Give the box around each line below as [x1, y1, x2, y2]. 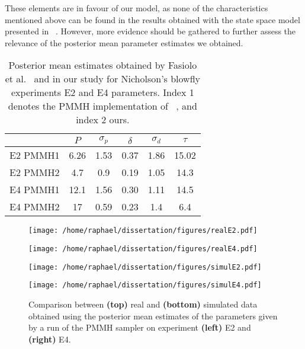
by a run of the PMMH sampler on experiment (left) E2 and [28, 321, 251, 334]
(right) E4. [28, 332, 71, 345]
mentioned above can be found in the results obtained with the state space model [5, 13, 300, 25]
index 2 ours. [76, 113, 130, 127]
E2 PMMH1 [9, 148, 60, 162]
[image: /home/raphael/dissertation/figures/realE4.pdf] [28, 244, 258, 253]
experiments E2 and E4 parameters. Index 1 [11, 85, 194, 100]
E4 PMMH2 [9, 200, 60, 214]
